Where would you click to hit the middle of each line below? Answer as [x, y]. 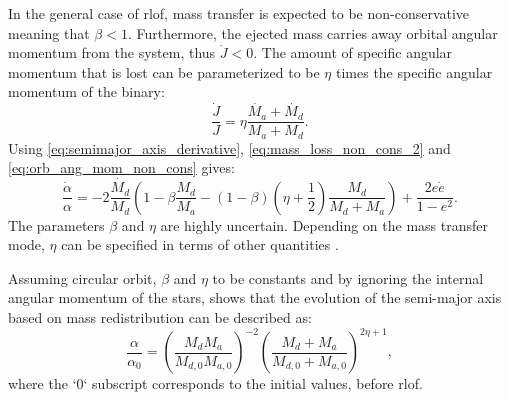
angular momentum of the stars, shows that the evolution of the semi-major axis [255, 297]
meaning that [49, 32]
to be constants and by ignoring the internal [348, 277]
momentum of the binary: [86, 91]
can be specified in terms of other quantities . [200, 244]
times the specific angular [414, 71]
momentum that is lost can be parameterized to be [164, 71]
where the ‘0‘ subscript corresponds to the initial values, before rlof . [215, 383]
